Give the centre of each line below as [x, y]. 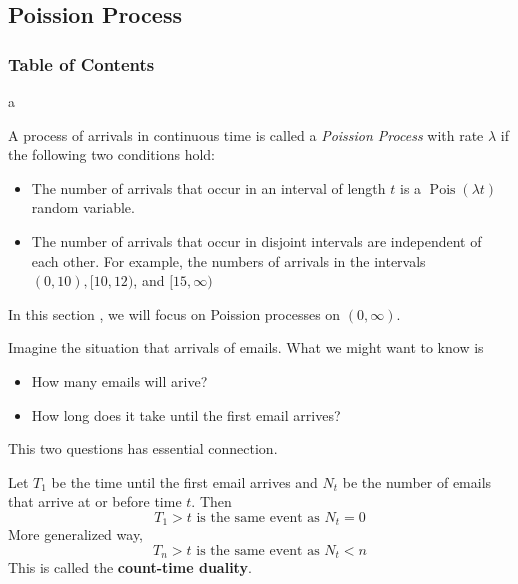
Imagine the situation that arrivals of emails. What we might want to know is [246, 347]
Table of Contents [81, 63]
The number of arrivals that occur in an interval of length [208, 187]
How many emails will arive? [119, 380]
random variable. [83, 207]
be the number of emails [417, 481]
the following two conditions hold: [111, 154]
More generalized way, [76, 534]
